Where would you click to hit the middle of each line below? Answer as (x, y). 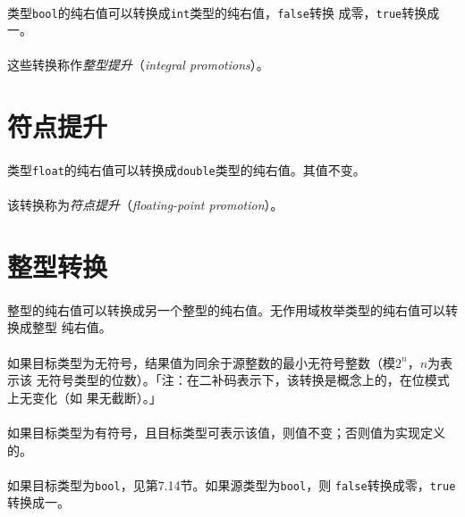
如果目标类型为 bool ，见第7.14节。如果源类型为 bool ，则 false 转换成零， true (232, 484)
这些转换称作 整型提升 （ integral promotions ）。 (138, 65)
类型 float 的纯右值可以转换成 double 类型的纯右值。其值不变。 (186, 170)
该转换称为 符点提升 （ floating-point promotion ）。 (145, 205)
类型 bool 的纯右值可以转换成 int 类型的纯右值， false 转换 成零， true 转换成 (224, 12)
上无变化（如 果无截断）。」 (85, 397)
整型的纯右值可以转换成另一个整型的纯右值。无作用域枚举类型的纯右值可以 (226, 309)
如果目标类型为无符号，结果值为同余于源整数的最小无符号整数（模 (201, 362)
